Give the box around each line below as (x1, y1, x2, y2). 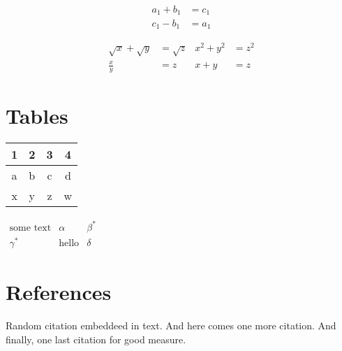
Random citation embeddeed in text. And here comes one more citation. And (6, 318, 336, 333)
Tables (6, 101, 68, 130)
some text (9, 222, 52, 233)
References (6, 278, 112, 306)
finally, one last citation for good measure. (6, 331, 186, 346)
